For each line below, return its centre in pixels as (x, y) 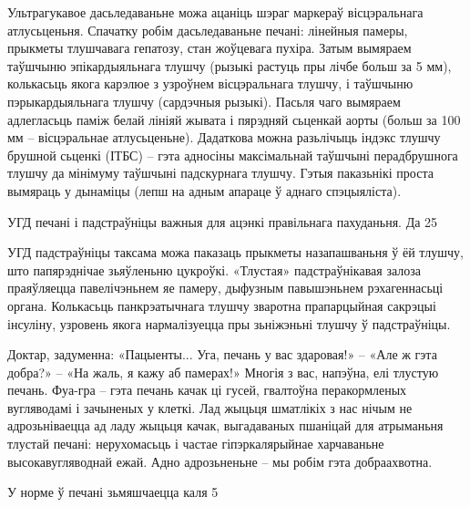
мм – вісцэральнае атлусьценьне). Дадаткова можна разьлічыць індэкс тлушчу (224, 137)
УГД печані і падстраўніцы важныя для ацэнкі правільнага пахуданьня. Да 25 (223, 221)
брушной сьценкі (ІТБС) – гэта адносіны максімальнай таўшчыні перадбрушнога (233, 155)
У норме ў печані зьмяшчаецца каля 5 (113, 492)
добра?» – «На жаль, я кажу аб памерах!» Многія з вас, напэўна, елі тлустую (223, 372)
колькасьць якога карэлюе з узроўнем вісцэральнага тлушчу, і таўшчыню (210, 83)
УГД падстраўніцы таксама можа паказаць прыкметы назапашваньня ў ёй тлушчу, (235, 252)
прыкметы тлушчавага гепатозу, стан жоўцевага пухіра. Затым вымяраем (209, 48)
